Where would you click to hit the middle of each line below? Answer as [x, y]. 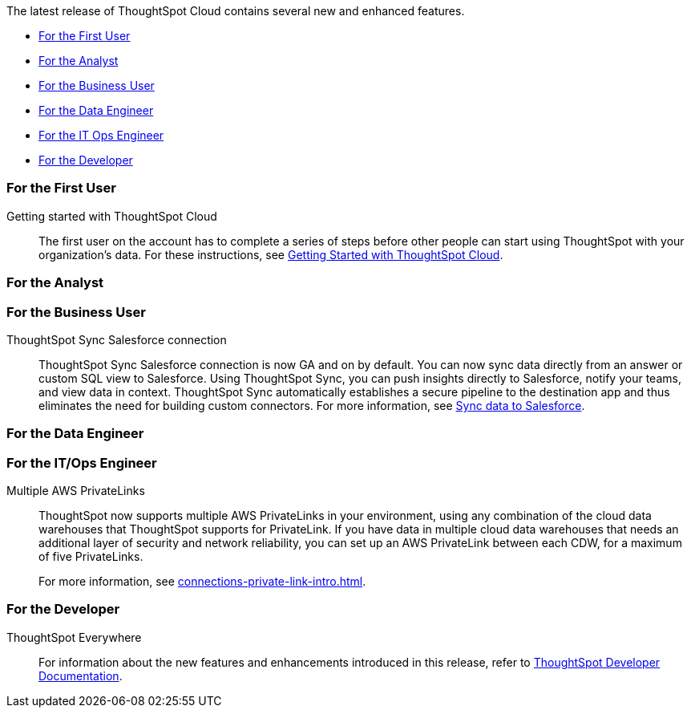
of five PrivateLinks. [91, 556]
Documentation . [81, 675]
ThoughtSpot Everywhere [74, 637]
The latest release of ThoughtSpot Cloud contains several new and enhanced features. [236, 11]
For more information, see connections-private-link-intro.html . [202, 581]
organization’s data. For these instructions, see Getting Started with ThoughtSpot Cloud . [271, 254]
